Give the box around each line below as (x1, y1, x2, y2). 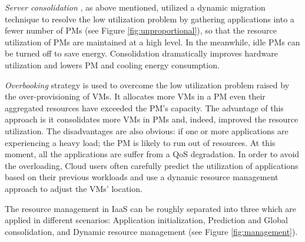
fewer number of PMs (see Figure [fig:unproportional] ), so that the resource (5, 24, 277, 37)
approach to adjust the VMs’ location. (5, 182, 142, 194)
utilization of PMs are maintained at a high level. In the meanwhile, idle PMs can (5, 35, 300, 48)
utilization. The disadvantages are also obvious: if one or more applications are (5, 124, 289, 137)
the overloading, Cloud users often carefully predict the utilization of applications (5, 159, 299, 171)
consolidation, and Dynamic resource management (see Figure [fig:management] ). (5, 225, 298, 237)
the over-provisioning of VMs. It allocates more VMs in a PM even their (5, 90, 266, 102)
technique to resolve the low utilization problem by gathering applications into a (5, 12, 294, 25)
